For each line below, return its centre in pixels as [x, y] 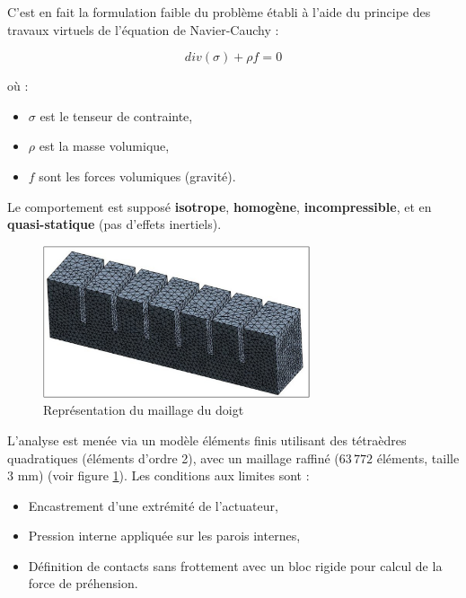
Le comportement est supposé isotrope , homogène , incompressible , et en [220, 206]
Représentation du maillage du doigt [144, 410]
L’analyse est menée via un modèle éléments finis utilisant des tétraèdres [207, 440]
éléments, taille [418, 457]
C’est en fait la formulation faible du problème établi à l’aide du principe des [219, 12]
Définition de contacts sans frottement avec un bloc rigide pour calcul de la [235, 565]
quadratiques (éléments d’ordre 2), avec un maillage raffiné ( [173, 457]
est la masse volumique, [104, 146]
